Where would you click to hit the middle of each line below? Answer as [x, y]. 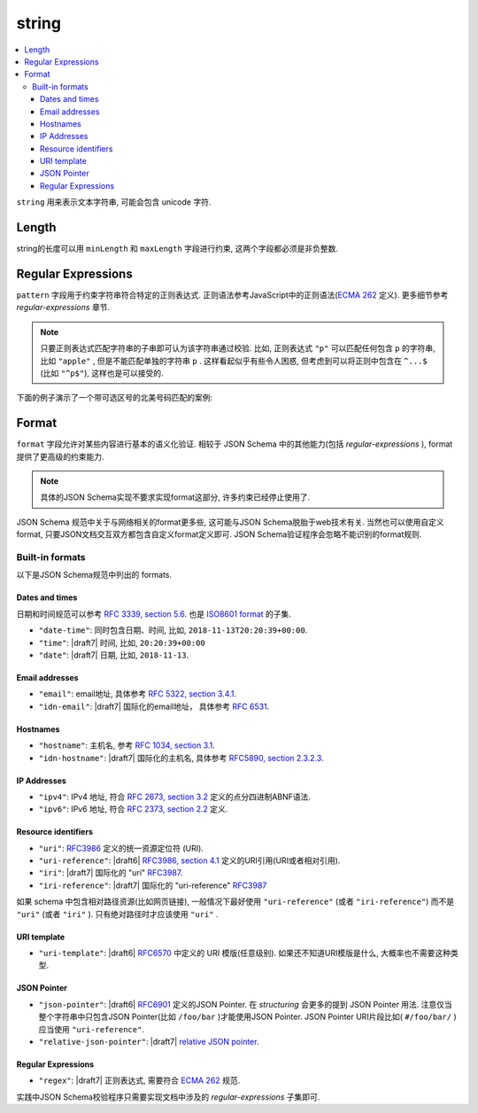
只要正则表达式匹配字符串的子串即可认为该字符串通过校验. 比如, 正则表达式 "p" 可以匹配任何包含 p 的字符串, [238, 348]
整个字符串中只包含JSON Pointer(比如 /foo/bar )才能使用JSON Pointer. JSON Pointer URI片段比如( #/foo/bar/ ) [248, 1017]
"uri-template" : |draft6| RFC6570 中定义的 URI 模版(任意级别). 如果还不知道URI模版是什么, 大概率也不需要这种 [245, 953]
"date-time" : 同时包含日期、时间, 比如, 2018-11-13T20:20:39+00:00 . [173, 630]
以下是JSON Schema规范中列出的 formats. [94, 575]
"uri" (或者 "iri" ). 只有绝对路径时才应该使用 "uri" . [117, 914]
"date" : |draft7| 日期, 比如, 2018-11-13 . [114, 655]
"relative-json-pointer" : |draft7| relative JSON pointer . [149, 1041]
